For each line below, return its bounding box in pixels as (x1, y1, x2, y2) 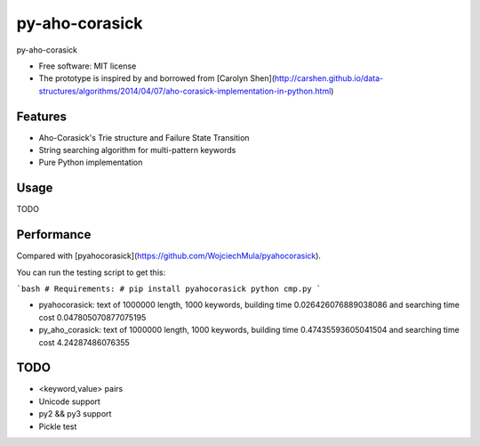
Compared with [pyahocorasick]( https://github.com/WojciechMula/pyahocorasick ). (16, 250, 322, 262)
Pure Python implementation (38, 157, 143, 168)
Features (16, 109, 67, 124)
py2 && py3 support (38, 409, 112, 419)
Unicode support (38, 396, 101, 407)
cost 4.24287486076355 (38, 337, 131, 347)
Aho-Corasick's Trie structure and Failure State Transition (38, 132, 250, 142)
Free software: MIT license (38, 61, 137, 71)
